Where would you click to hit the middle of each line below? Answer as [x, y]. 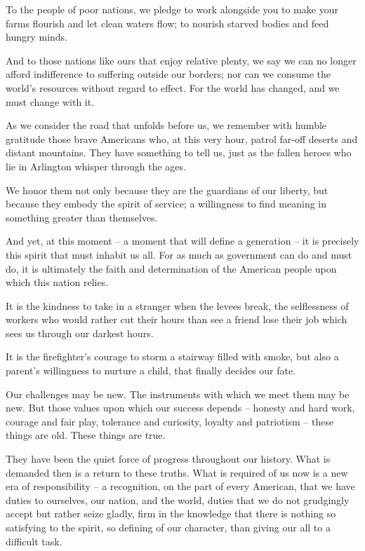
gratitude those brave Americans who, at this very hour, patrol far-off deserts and [182, 138]
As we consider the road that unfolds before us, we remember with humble [166, 125]
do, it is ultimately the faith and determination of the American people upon [171, 268]
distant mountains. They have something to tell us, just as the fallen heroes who [179, 152]
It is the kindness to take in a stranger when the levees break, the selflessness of [177, 305]
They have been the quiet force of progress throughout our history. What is [168, 459]
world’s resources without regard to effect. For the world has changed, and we [173, 87]
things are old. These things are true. [86, 435]
